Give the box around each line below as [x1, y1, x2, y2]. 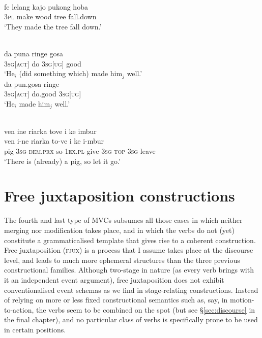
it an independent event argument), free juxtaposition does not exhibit [4, 274, 224, 285]
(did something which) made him [19, 68, 123, 79]
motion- [230, 294, 254, 305]
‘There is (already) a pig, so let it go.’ [4, 155, 121, 166]
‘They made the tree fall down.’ [4, 21, 102, 31]
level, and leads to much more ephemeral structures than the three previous [4, 254, 240, 265]
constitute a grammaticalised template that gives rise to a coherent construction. [4, 234, 256, 245]
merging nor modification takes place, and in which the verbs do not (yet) [4, 224, 235, 235]
